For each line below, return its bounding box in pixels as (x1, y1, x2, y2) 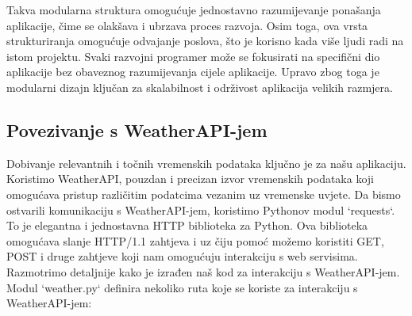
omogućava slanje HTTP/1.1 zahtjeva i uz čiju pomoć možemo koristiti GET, (6, 232, 384, 249)
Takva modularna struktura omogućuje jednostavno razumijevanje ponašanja (6, 2, 381, 17)
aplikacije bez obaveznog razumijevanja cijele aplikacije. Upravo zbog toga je (6, 63, 379, 80)
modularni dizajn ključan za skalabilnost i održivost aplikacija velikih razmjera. (6, 78, 393, 95)
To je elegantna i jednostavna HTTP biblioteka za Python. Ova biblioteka (6, 217, 368, 234)
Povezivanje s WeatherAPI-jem (6, 117, 268, 142)
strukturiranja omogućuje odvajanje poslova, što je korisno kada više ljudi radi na (6, 32, 404, 49)
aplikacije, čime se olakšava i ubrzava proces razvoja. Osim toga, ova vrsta (6, 17, 368, 33)
